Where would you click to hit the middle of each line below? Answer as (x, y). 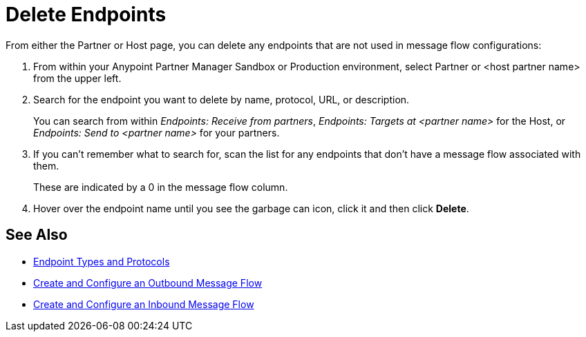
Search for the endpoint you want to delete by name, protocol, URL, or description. (221, 99)
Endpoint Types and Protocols (102, 261)
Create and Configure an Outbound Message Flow (148, 283)
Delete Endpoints (86, 14)
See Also (37, 235)
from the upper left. (77, 78)
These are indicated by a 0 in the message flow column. (161, 187)
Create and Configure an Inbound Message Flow (144, 304)
